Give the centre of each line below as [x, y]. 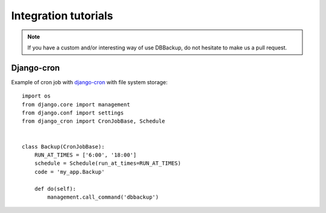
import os [36, 96]
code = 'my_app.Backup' [69, 172]
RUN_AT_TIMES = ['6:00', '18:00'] [85, 155]
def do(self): [55, 189]
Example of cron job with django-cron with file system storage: [89, 82]
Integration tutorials [62, 16]
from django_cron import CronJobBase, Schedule [94, 121]
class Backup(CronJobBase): [63, 147]
